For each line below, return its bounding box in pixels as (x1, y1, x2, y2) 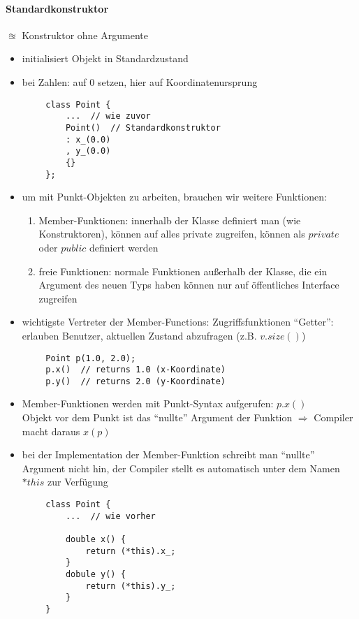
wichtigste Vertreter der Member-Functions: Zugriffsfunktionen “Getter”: (22, 314, 334, 329)
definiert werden (89, 240, 159, 254)
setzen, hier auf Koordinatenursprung (97, 74, 258, 89)
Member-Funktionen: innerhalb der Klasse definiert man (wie (38, 212, 301, 227)
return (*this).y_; (85, 581, 176, 591)
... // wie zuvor (65, 111, 151, 122)
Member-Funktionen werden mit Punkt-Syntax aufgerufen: (22, 396, 274, 411)
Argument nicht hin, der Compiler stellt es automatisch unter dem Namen (22, 460, 340, 475)
